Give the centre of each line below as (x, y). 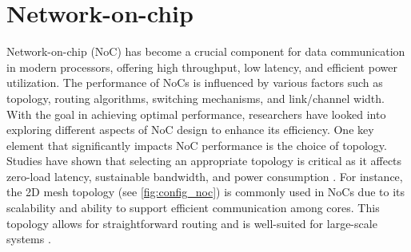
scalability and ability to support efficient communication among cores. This (193, 208)
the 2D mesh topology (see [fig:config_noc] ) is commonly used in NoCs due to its (206, 192)
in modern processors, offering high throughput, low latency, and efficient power (202, 67)
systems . (29, 239)
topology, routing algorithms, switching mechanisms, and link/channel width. (196, 98)
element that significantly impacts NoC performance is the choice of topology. (197, 145)
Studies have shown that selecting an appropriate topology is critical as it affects (204, 161)
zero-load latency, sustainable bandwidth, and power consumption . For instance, (205, 176)
